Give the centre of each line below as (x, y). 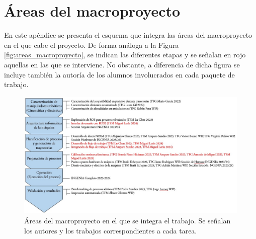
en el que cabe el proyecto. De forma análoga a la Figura (92, 45)
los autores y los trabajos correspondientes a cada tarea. (111, 230)
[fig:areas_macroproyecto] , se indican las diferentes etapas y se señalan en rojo (125, 55)
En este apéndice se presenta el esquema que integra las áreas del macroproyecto (128, 35)
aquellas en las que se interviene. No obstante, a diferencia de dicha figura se (122, 64)
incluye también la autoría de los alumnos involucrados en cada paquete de (119, 74)
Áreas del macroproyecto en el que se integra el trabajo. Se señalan (127, 220)
